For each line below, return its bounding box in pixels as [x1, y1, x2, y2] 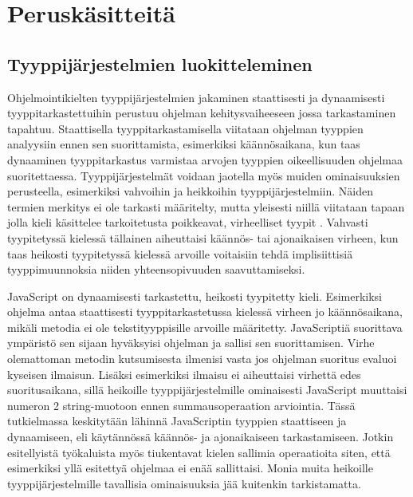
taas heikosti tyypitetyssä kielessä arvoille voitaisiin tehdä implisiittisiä [7, 245, 353, 262]
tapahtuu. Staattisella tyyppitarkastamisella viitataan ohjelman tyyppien [7, 120, 364, 136]
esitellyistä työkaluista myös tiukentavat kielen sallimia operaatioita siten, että [7, 444, 391, 460]
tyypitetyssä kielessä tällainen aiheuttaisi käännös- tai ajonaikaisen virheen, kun [7, 229, 399, 246]
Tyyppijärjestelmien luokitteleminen [7, 51, 313, 76]
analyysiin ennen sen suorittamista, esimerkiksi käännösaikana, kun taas [7, 136, 360, 152]
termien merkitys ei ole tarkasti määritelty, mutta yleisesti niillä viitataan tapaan [7, 198, 405, 215]
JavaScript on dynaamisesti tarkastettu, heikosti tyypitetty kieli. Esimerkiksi [7, 287, 382, 304]
